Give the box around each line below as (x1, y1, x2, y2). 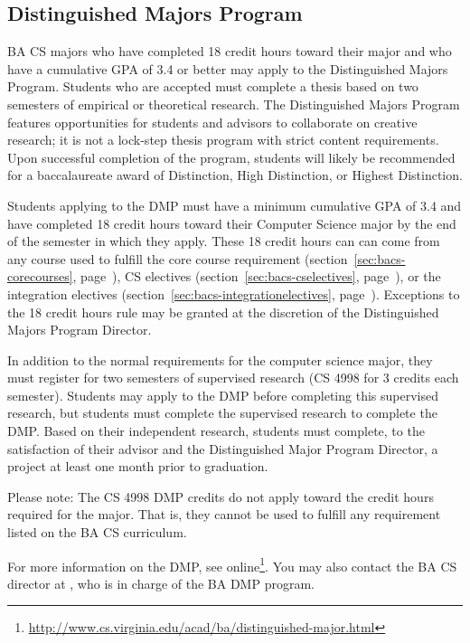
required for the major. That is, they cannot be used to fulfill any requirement (7, 505, 441, 524)
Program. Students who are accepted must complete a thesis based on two (7, 77, 418, 96)
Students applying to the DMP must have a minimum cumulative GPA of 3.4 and (7, 195, 462, 214)
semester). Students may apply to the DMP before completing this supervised (7, 385, 438, 404)
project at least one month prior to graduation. (7, 457, 268, 476)
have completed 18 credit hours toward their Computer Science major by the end (7, 213, 456, 232)
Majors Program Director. (7, 320, 152, 339)
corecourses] (7, 267, 73, 286)
